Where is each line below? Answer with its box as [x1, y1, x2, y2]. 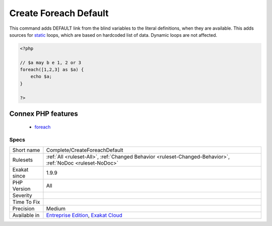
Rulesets [12, 156, 33, 163]
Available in [12, 211, 40, 218]
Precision [12, 205, 35, 212]
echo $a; [30, 73, 52, 80]
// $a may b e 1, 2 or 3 [20, 59, 82, 65]
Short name [12, 146, 40, 154]
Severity [12, 192, 32, 199]
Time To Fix [12, 198, 40, 205]
